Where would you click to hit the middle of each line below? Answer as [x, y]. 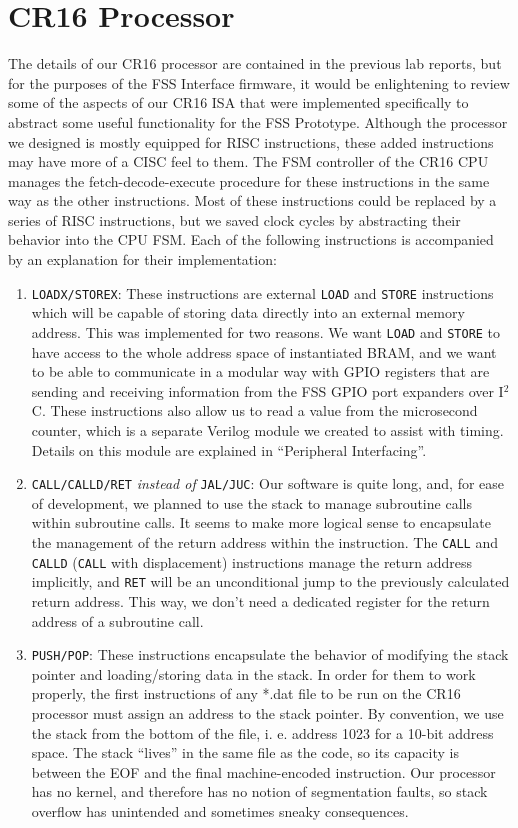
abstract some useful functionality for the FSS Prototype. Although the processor [258, 121]
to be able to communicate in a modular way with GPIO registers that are [260, 371]
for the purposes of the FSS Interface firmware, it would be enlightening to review [259, 82]
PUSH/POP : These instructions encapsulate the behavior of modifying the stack [270, 654]
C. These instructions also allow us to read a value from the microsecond [254, 410]
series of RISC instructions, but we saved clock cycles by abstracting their [234, 219]
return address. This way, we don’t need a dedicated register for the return [260, 600]
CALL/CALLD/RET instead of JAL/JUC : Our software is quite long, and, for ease [268, 483]
